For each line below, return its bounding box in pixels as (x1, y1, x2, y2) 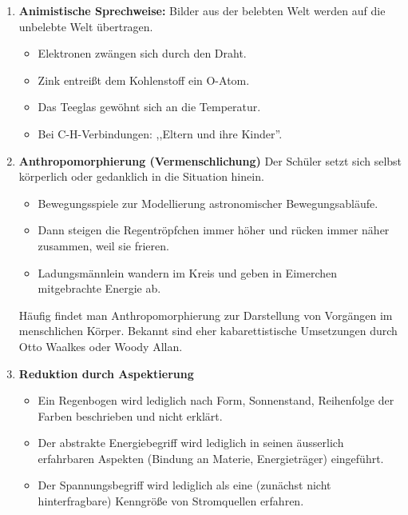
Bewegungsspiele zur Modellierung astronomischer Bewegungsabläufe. (38, 194, 378, 211)
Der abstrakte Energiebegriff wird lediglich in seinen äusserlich (38, 434, 344, 451)
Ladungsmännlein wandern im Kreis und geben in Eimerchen (38, 264, 338, 281)
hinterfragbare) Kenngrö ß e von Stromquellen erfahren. (38, 493, 304, 509)
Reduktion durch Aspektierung (18, 365, 194, 381)
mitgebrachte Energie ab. (38, 280, 161, 297)
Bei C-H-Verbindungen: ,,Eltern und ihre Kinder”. (38, 125, 283, 142)
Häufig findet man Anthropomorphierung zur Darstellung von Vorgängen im (18, 306, 393, 323)
